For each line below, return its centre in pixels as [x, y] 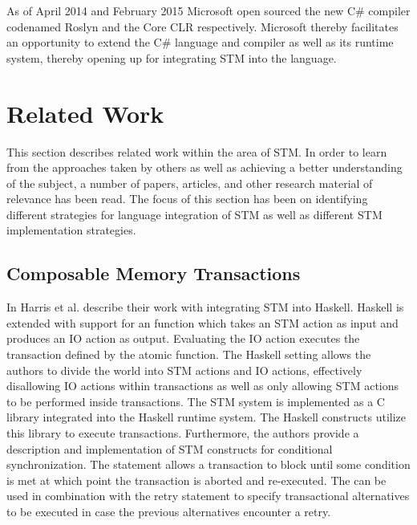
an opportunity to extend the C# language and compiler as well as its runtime [200, 42]
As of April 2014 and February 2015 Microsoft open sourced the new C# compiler [208, 10]
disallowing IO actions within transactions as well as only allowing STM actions [203, 386]
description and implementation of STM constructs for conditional [170, 448]
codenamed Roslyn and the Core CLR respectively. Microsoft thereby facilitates [202, 26]
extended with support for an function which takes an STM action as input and [202, 322]
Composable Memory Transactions [154, 273]
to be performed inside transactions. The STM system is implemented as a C [196, 401]
